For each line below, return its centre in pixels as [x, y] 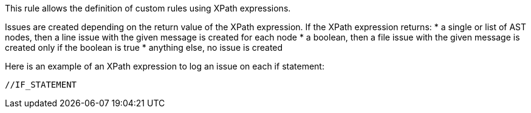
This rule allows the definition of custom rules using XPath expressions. [148, 8]
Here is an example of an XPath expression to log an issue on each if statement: [165, 66]
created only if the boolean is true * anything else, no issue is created [144, 47]
